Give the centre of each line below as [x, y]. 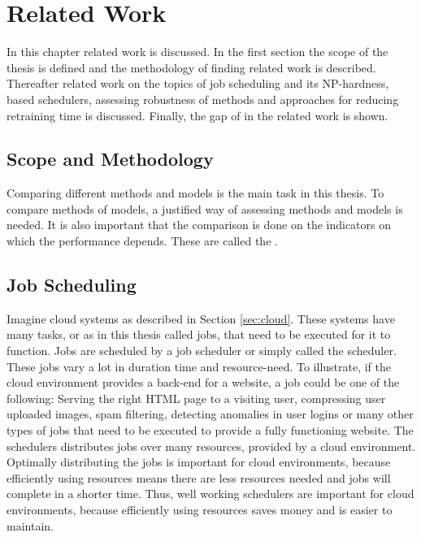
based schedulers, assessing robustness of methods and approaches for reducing [203, 99]
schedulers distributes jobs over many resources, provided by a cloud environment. [211, 446]
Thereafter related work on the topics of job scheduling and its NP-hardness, [198, 83]
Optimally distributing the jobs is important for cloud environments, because [199, 462]
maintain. [30, 525]
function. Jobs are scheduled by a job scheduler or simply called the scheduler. [202, 351]
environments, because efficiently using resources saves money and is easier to [200, 509]
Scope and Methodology [110, 159]
